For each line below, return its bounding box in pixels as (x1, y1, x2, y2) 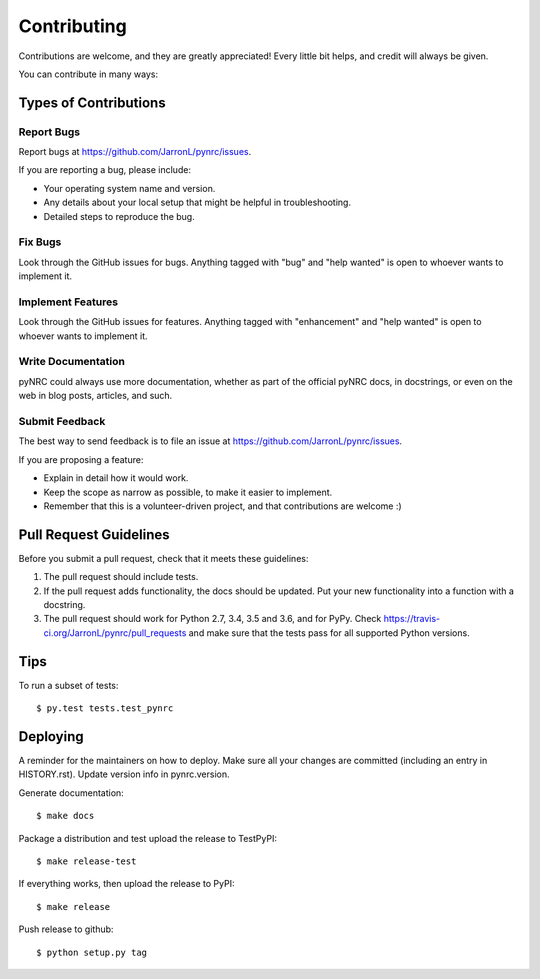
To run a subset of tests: (18, 679, 119, 691)
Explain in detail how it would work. (43, 472, 189, 484)
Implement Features (18, 295, 119, 309)
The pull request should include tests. (43, 571, 199, 583)
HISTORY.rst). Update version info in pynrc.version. (18, 768, 230, 780)
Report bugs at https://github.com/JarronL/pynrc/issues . (18, 146, 252, 158)
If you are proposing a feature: (18, 453, 144, 465)
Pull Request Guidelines (18, 526, 170, 543)
